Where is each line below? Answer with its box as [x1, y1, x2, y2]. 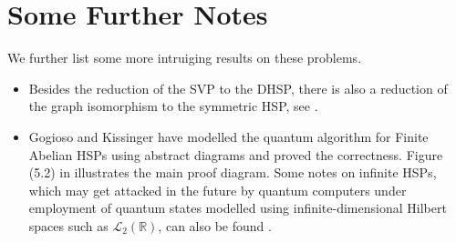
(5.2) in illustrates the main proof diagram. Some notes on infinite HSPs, [28, 163, 437, 182]
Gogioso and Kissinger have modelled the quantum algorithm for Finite [28, 126, 429, 146]
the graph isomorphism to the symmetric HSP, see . [28, 96, 318, 116]
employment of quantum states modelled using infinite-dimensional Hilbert [28, 198, 447, 217]
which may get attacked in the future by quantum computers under [28, 180, 407, 199]
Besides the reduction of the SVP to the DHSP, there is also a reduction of [28, 78, 448, 97]
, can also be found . [158, 216, 272, 235]
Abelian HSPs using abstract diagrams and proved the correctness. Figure [28, 145, 443, 164]
